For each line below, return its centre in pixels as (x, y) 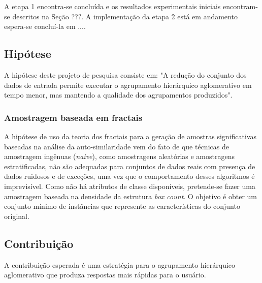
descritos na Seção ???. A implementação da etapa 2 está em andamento (125, 16)
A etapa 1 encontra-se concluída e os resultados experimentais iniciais (112, 6)
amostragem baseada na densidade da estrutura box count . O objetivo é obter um (131, 196)
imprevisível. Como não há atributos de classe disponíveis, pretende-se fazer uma (130, 186)
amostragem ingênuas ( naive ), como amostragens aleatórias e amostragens (119, 156)
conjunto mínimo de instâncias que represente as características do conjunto (122, 206)
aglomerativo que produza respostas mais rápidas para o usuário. (105, 275)
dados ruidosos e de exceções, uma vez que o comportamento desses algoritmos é (129, 176)
